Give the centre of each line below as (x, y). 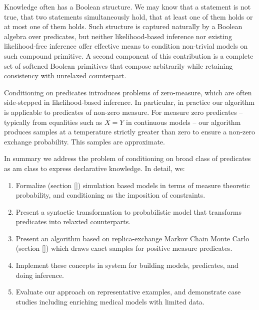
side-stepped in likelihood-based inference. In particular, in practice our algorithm (129, 102)
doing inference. (40, 275)
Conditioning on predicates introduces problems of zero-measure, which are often (128, 92)
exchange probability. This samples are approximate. (84, 141)
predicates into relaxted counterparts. (73, 221)
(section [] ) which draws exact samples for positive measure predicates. (124, 248)
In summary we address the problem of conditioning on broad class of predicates (127, 158)
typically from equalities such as (53, 122)
